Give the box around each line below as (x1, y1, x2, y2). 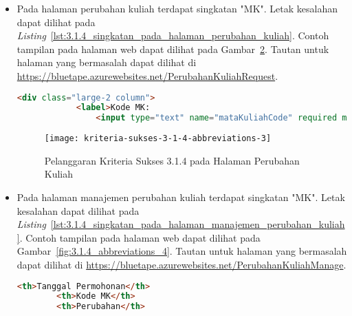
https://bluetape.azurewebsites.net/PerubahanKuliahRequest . (16, 68, 278, 83)
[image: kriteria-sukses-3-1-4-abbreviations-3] (44, 134, 272, 144)
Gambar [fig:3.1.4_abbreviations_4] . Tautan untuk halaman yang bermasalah (16, 244, 347, 258)
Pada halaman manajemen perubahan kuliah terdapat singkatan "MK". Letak (16, 190, 345, 204)
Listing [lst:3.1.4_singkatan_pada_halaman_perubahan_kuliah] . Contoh (16, 28, 329, 43)
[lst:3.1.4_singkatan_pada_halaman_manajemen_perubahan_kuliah (50, 217, 345, 231)
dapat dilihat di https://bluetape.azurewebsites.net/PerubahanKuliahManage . (16, 257, 346, 271)
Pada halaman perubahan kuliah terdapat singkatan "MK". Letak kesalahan (16, 1, 338, 15)
